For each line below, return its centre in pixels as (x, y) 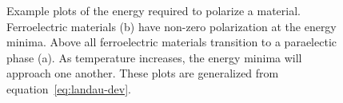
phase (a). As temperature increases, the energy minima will (154, 57)
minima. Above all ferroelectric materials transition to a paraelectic (171, 42)
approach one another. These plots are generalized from (143, 73)
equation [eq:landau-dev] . (69, 88)
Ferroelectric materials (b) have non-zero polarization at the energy (171, 26)
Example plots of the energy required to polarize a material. (154, 10)
